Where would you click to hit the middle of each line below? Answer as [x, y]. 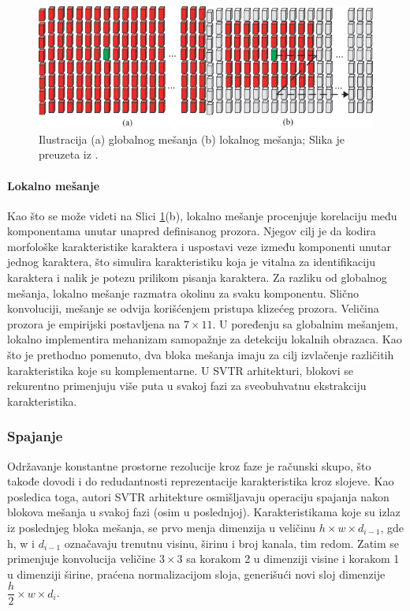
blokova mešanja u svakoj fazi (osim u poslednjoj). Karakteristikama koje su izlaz [204, 512]
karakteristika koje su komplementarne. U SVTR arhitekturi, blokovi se [180, 370]
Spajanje [35, 436]
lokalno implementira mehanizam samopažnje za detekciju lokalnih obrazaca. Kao [205, 339]
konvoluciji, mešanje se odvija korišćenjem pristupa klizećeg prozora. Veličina [193, 308]
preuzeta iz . [69, 154]
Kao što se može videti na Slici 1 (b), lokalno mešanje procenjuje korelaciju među [202, 215]
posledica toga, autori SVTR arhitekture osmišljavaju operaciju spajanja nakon [198, 496]
